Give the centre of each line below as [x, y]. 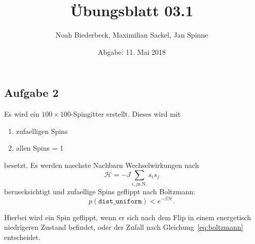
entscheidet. [22, 237]
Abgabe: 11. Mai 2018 [132, 51]
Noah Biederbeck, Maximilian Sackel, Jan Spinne [132, 35]
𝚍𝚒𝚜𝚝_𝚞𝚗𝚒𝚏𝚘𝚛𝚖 [120, 201]
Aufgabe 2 [31, 93]
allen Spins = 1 [40, 148]
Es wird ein [22, 114]
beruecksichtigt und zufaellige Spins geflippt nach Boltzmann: [100, 191]
